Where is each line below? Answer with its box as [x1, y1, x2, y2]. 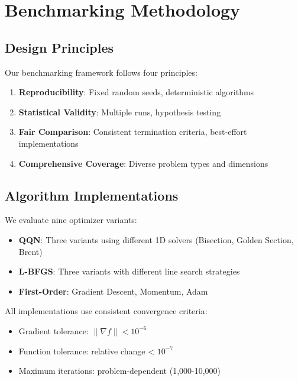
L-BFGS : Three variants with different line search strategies [18, 265, 240, 277]
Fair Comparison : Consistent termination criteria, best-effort [18, 125, 247, 138]
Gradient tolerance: [18, 324, 89, 337]
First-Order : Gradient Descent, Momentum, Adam [18, 285, 208, 297]
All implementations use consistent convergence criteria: [5, 305, 208, 317]
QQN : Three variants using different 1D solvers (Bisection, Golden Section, [18, 233, 294, 246]
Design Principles [5, 38, 114, 56]
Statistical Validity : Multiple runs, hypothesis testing [18, 105, 221, 118]
